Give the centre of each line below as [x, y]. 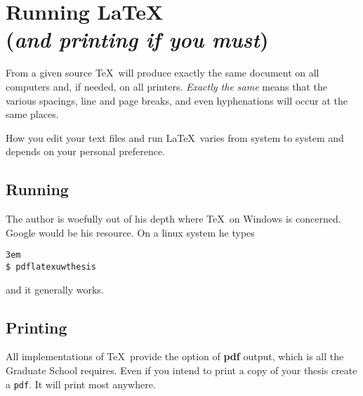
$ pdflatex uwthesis [51, 266]
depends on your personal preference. [86, 151]
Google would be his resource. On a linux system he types [130, 232]
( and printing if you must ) [137, 39]
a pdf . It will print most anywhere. [81, 384]
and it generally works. [55, 289]
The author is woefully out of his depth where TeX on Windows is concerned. [173, 219]
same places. [32, 114]
